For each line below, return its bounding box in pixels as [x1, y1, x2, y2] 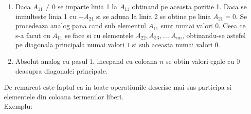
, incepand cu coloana [93, 56, 158, 66]
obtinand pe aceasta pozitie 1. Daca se [132, 1, 247, 11]
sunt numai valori [161, 20, 213, 31]
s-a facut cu [15, 30, 51, 40]
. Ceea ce [218, 20, 246, 31]
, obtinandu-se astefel [182, 30, 246, 40]
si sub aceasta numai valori [132, 39, 213, 50]
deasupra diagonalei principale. [15, 65, 108, 76]
